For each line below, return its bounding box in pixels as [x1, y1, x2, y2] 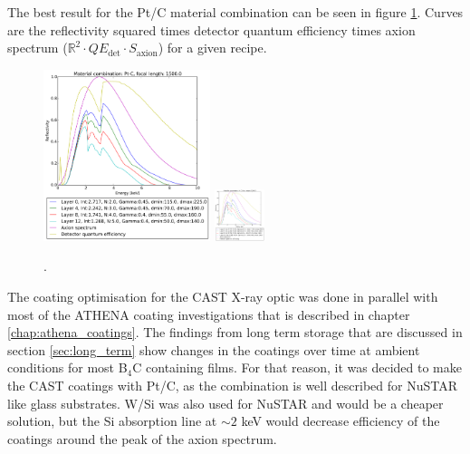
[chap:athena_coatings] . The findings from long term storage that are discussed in [7, 323, 463, 342]
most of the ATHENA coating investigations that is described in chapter [7, 304, 410, 324]
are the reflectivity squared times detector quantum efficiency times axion [7, 20, 416, 39]
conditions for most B [7, 358, 128, 377]
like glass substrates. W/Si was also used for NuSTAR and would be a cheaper [7, 393, 444, 412]
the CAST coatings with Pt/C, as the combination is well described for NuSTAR [7, 375, 457, 394]
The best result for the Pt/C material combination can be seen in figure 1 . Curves [7, 3, 464, 21]
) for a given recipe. [158, 38, 267, 57]
